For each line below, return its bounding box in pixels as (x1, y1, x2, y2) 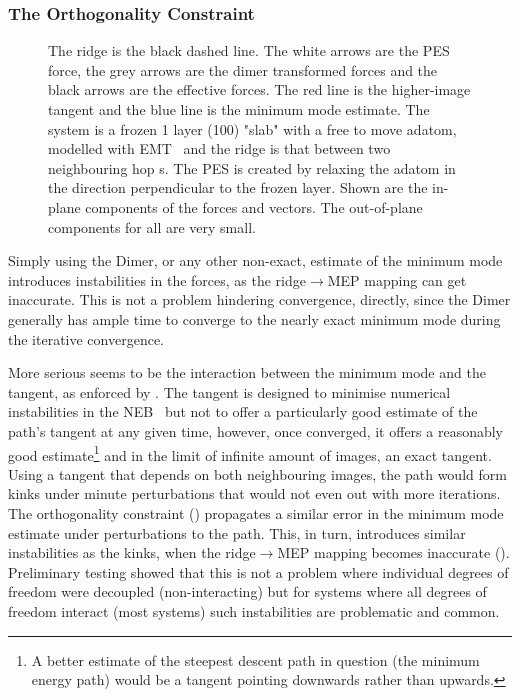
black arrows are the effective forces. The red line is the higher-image (48, 79, 471, 100)
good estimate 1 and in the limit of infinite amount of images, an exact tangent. (8, 441, 492, 465)
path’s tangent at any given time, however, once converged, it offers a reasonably (8, 420, 504, 441)
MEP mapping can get (327, 269, 467, 290)
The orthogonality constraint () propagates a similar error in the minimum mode (8, 502, 504, 523)
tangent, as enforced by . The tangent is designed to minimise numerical (8, 381, 451, 402)
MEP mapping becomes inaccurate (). (277, 542, 510, 563)
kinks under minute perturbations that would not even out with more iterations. (8, 483, 501, 504)
